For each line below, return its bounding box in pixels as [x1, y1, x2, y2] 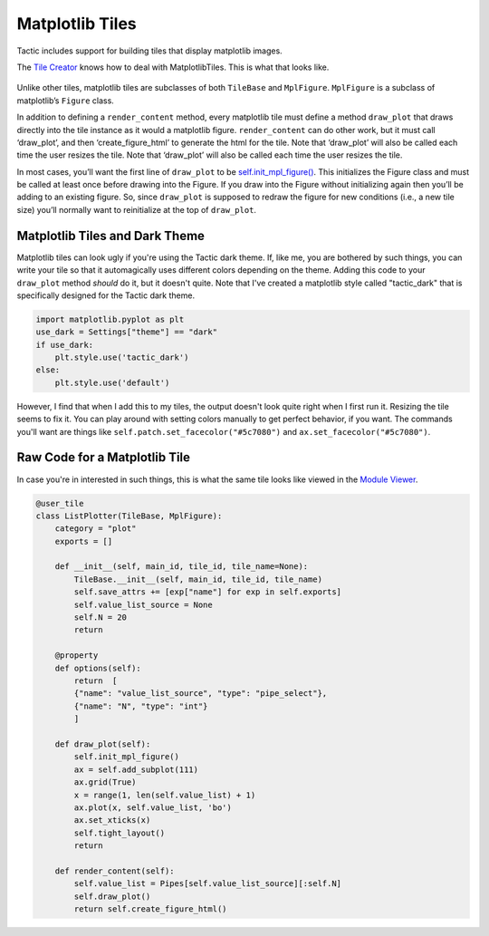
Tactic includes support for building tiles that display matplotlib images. [16, 45, 283, 56]
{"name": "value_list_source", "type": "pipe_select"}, [73, 689, 328, 699]
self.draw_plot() [73, 891, 151, 902]
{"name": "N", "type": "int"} [73, 700, 208, 711]
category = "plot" [54, 524, 137, 534]
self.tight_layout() [73, 827, 166, 838]
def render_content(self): [54, 865, 176, 876]
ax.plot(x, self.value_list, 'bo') [73, 802, 233, 813]
